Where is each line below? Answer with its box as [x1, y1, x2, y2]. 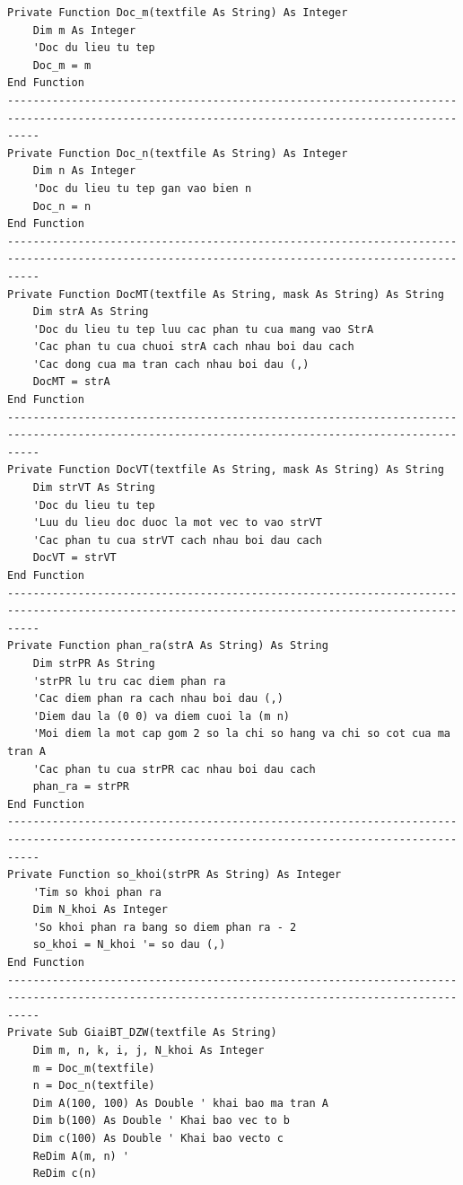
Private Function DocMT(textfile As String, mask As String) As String [7, 287, 444, 301]
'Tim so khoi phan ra [32, 885, 162, 899]
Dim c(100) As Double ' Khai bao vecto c [32, 1132, 284, 1145]
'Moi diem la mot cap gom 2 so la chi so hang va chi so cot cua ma [32, 727, 450, 741]
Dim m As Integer [32, 23, 136, 37]
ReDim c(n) [32, 1167, 98, 1181]
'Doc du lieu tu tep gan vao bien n [32, 181, 252, 195]
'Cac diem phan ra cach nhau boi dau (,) [32, 692, 284, 706]
